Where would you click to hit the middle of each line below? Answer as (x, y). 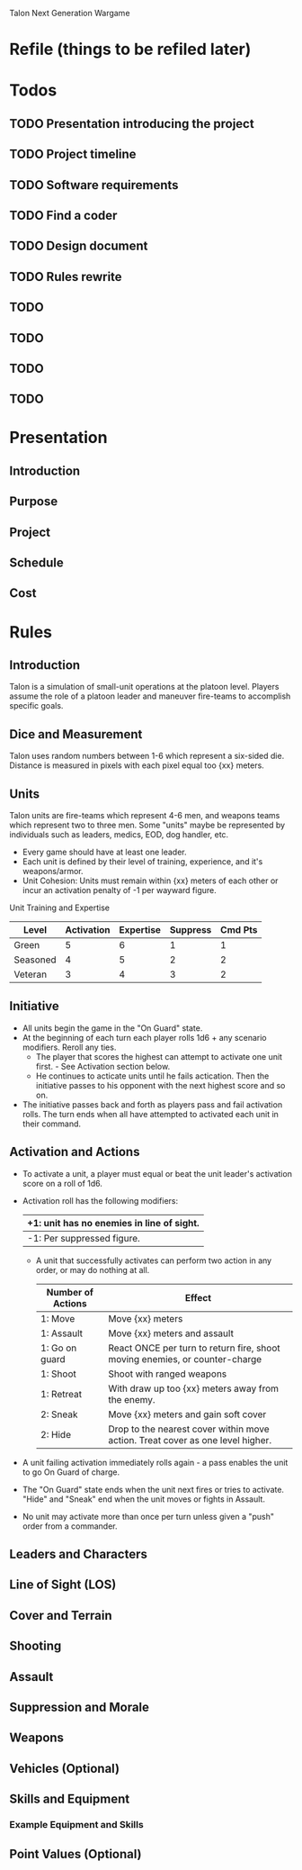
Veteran (31, 974)
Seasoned (35, 960)
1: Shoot (58, 1374)
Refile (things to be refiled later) (130, 50)
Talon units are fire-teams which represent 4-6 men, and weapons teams (145, 816)
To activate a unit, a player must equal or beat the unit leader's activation (157, 1173)
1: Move (58, 1318)
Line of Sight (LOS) (63, 1585)
